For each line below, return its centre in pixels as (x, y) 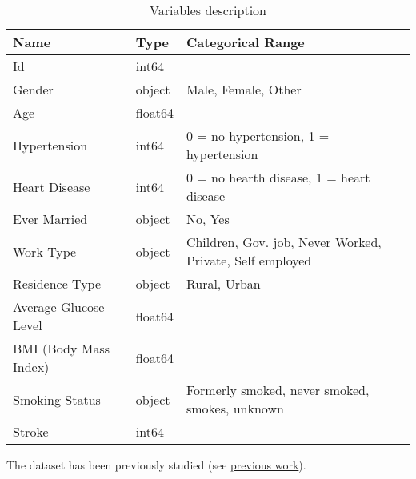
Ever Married (50, 219)
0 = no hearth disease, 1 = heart (278, 177)
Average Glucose (59, 307)
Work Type (45, 251)
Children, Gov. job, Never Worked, (284, 242)
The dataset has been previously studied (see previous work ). (156, 465)
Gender (33, 89)
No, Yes (208, 219)
